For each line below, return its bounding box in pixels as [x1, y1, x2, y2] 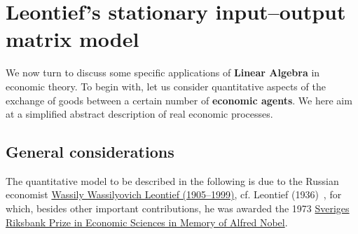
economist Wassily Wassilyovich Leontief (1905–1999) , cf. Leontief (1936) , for [6, 187, 342, 202]
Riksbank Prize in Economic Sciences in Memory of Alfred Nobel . [6, 214, 288, 229]
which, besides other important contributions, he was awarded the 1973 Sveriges [6, 201, 350, 216]
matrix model [6, 25, 139, 53]
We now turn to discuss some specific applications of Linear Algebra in [6, 65, 320, 80]
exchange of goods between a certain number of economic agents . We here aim [6, 92, 352, 107]
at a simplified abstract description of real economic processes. [6, 106, 273, 121]
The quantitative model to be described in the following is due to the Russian [6, 173, 339, 188]
